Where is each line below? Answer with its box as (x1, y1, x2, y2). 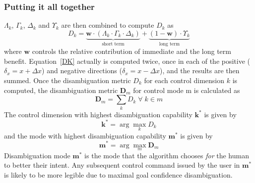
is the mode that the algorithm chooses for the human (84, 150, 249, 160)
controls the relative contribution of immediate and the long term (32, 46, 231, 56)
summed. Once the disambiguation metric (4, 75, 131, 86)
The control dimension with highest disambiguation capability (4, 109, 192, 119)
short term (102, 41, 125, 46)
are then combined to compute (61, 20, 154, 30)
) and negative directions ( (42, 65, 122, 76)
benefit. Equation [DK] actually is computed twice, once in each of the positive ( (4, 55, 251, 66)
